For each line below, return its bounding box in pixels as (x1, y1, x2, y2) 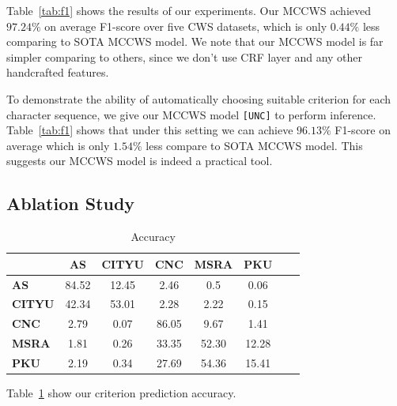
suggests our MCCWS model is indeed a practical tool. (6, 152, 273, 169)
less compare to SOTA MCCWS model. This (146, 137, 363, 153)
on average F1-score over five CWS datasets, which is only (44, 17, 327, 34)
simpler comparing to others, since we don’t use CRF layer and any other (6, 48, 363, 65)
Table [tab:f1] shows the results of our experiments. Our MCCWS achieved (6, 2, 372, 18)
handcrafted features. (6, 64, 109, 81)
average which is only (6, 137, 110, 153)
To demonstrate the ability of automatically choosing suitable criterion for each (6, 90, 391, 107)
